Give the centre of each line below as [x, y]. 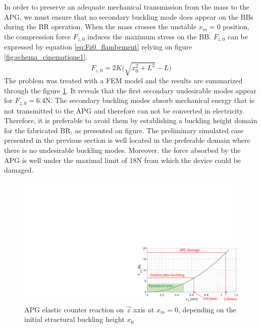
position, [236, 26]
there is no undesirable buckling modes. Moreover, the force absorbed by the [122, 150]
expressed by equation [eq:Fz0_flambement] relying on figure [98, 47]
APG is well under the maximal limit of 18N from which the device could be [123, 160]
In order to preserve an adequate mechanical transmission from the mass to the [127, 7]
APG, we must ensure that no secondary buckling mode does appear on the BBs [129, 16]
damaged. [19, 170]
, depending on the [207, 309]
